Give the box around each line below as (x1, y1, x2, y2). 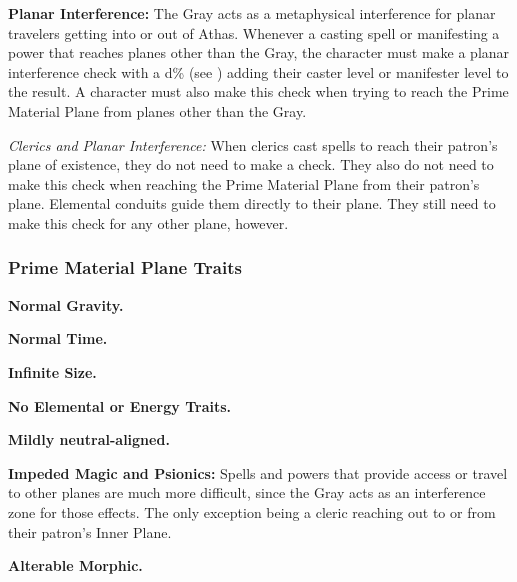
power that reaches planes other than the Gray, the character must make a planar (8, 42, 510, 63)
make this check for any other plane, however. (8, 212, 289, 233)
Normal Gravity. (8, 294, 124, 315)
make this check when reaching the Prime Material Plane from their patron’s (8, 173, 480, 194)
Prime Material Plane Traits (8, 255, 242, 280)
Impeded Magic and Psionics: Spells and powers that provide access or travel (8, 462, 508, 483)
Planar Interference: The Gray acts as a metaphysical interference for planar (8, 3, 496, 23)
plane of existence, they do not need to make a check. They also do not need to (8, 154, 494, 175)
